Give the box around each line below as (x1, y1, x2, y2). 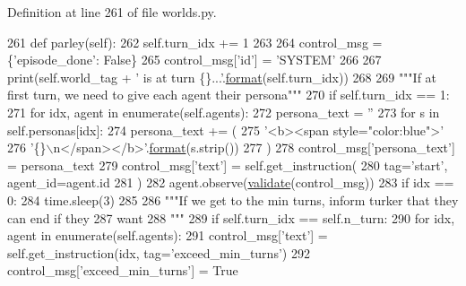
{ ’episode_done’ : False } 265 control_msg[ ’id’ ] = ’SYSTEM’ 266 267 (7, 50, 382, 69)
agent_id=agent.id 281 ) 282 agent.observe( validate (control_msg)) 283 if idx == (7, 173, 454, 192)
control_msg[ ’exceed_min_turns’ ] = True (7, 261, 238, 280)
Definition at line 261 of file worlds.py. (7, 3, 217, 21)
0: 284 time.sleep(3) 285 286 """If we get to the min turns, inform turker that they (7, 190, 459, 209)
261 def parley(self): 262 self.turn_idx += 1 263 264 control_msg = (7, 32, 383, 51)
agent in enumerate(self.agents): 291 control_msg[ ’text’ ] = (7, 226, 328, 245)
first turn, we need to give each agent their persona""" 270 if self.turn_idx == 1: (7, 85, 450, 104)
